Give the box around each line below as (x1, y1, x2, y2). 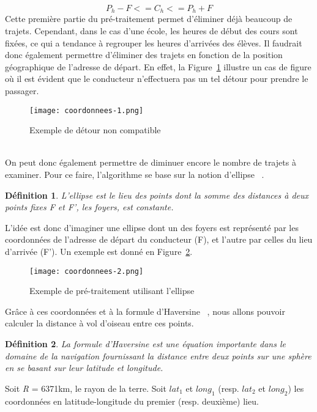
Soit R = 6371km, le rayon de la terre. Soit (5, 381, 166, 394)
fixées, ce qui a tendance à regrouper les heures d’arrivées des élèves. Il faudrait (5, 36, 302, 49)
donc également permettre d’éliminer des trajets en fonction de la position (5, 48, 283, 61)
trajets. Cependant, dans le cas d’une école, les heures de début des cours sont (5, 24, 298, 37)
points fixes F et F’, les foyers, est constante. (5, 200, 174, 213)
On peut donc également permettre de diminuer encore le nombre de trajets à (5, 156, 296, 169)
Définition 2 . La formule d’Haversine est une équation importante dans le (5, 337, 286, 350)
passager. (5, 84, 39, 97)
